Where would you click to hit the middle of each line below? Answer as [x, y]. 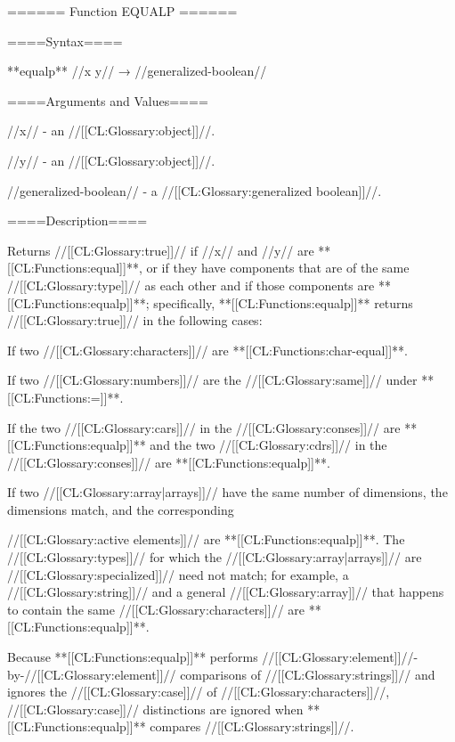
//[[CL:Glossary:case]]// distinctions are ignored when [155, 709]
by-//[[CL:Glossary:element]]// [92, 674]
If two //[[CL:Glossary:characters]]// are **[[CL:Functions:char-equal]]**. [207, 350]
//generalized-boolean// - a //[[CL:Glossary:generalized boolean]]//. [195, 190]
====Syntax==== [65, 41]
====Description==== [77, 220]
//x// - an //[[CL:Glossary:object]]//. [111, 130]
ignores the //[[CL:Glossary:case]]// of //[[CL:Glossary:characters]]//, [199, 692]
